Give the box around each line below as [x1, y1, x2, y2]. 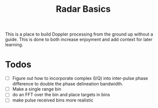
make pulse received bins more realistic [12, 97, 94, 103]
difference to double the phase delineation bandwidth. [12, 81, 123, 87]
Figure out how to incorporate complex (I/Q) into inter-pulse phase [12, 75, 148, 81]
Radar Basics [55, 3, 111, 15]
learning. [5, 42, 23, 48]
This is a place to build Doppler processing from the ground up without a [5, 31, 154, 37]
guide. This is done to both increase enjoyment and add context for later [5, 36, 153, 42]
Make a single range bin [12, 86, 62, 92]
